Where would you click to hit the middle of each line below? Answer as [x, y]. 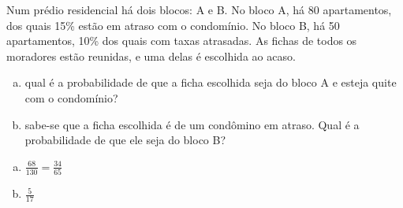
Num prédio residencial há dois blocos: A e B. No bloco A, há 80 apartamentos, [199, 9]
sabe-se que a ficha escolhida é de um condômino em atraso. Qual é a [192, 124]
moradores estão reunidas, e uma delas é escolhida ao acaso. [151, 56]
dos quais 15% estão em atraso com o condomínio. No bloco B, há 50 [173, 25]
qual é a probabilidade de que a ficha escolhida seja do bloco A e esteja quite [211, 82]
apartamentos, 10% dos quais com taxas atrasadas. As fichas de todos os [182, 41]
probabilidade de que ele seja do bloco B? [125, 140]
